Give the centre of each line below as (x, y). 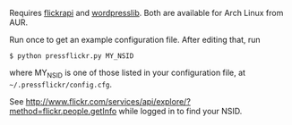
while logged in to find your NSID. (180, 111)
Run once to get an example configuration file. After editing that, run (135, 40)
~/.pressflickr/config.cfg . (61, 84)
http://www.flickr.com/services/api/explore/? (108, 101)
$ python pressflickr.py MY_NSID (72, 56)
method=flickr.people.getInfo (63, 111)
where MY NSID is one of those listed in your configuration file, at (128, 73)
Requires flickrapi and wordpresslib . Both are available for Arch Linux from (146, 13)
